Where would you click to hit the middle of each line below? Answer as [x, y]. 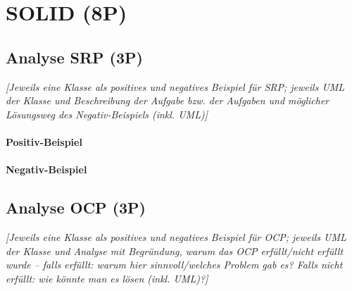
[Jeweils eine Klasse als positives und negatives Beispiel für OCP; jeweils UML [176, 236]
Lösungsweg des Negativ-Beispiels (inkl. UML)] [107, 114]
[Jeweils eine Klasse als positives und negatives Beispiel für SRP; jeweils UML [175, 86]
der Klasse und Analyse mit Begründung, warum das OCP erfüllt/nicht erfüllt [175, 250]
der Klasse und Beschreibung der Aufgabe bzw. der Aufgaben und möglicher [168, 100]
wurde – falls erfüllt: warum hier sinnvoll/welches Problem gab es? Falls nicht [174, 265]
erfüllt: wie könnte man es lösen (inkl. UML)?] [107, 278]
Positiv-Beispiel [44, 141]
